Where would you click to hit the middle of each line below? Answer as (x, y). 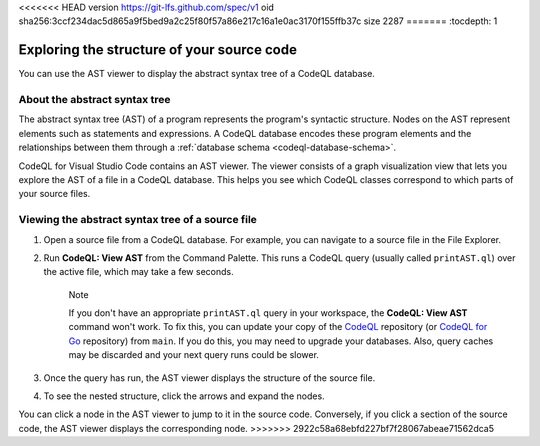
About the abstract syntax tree (94, 100)
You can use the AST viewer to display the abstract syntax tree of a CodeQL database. (196, 74)
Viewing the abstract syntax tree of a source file (137, 220)
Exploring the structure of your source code (157, 50)
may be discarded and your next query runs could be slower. (194, 355)
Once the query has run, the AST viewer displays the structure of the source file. (209, 377)
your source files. (54, 194)
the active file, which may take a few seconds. (138, 272)
